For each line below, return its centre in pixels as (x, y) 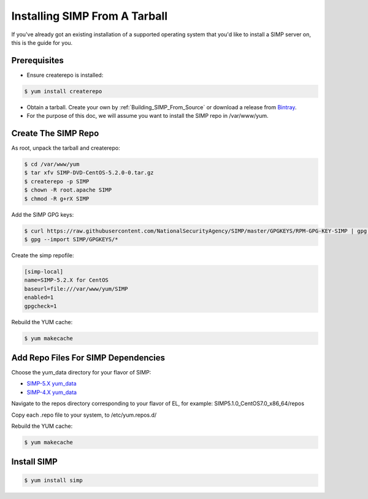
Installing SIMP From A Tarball (90, 16)
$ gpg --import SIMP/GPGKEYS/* (71, 240)
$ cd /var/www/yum (52, 164)
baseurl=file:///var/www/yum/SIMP (76, 289)
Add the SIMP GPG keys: (43, 214)
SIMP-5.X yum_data (52, 384)
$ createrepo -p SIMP (57, 181)
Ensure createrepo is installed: (65, 75)
